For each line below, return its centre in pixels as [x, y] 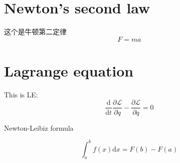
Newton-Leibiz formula [39, 127]
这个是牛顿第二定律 [35, 32]
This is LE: [21, 94]
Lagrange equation [69, 70]
